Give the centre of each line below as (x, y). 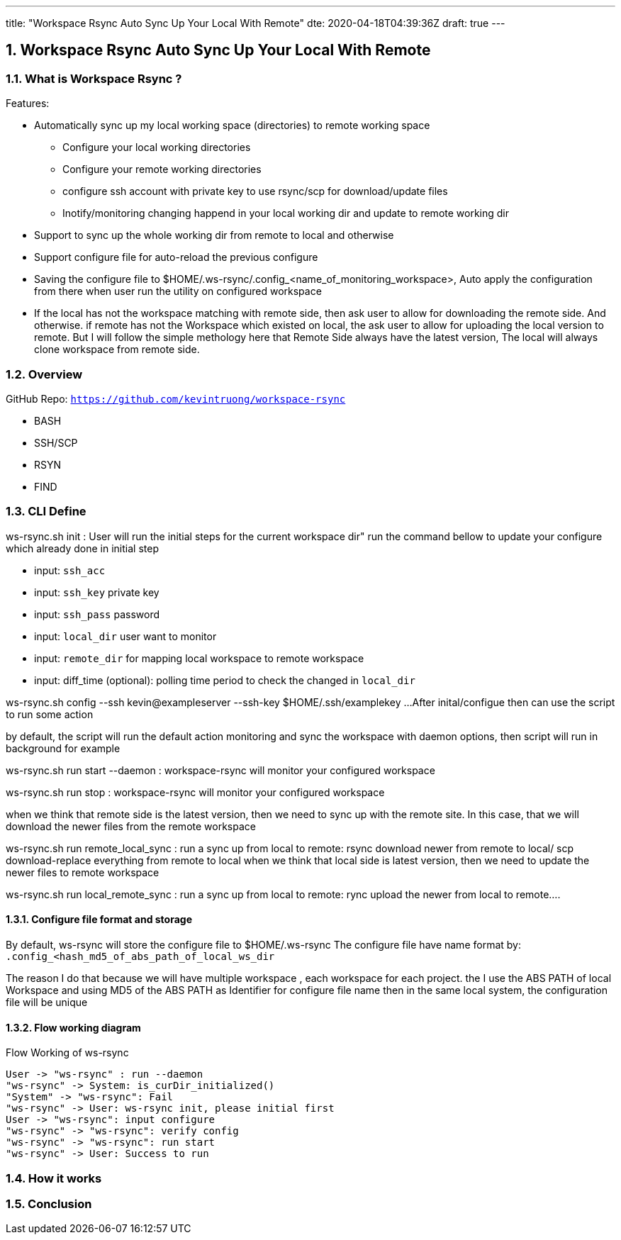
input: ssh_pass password (97, 614)
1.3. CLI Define (46, 512)
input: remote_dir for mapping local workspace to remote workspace (199, 658)
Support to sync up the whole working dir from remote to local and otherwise (214, 235)
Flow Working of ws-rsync (67, 1053)
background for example (63, 748)
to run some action (50, 714)
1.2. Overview (44, 374)
